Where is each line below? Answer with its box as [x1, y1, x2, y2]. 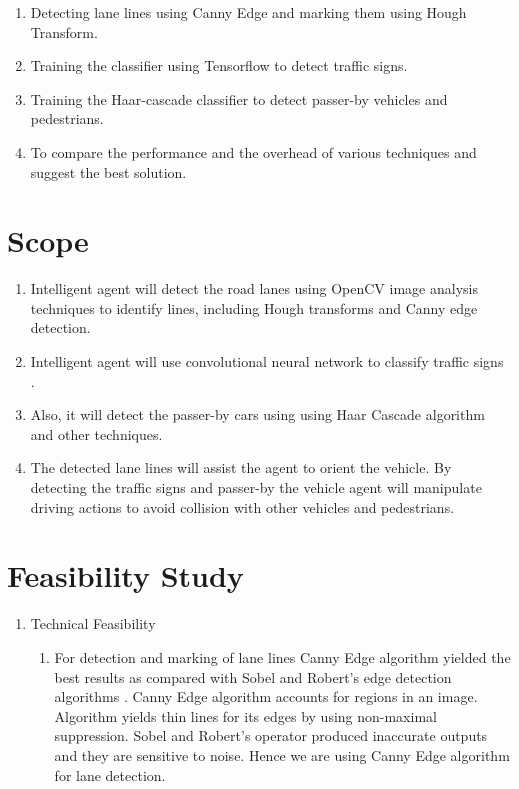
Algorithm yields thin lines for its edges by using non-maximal [54, 705, 437, 726]
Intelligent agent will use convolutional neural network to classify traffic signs [30, 351, 504, 372]
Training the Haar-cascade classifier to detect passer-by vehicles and [30, 88, 448, 109]
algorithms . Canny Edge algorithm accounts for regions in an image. [54, 686, 478, 707]
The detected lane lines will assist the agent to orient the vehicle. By [30, 457, 452, 478]
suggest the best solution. [30, 161, 187, 182]
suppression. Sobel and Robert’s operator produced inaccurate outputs [54, 725, 488, 746]
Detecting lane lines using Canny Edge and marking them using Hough [30, 2, 467, 22]
